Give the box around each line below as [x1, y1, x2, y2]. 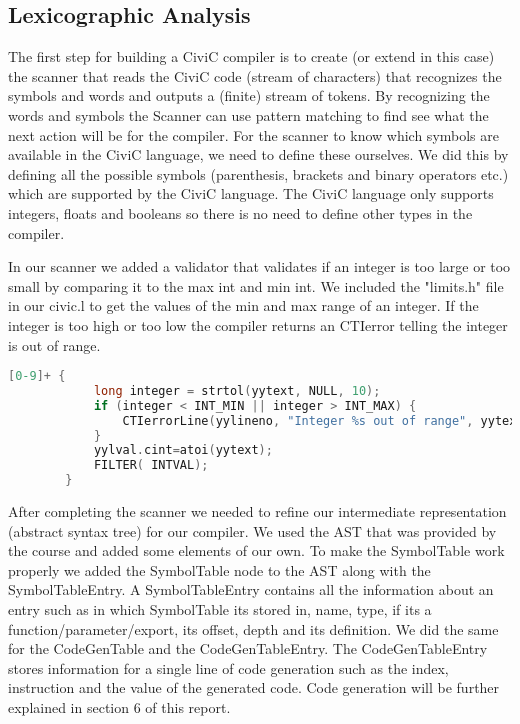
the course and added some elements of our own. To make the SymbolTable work [8, 540, 505, 561]
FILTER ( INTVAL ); [93, 458, 209, 473]
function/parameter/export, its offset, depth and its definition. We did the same [8, 618, 499, 639]
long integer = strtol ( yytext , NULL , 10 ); [93, 383, 381, 398]
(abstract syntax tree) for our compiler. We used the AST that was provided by [8, 520, 497, 541]
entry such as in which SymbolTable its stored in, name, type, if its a [8, 599, 432, 620]
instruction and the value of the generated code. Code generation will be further [8, 677, 500, 698]
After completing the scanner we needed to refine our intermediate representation [8, 501, 507, 522]
